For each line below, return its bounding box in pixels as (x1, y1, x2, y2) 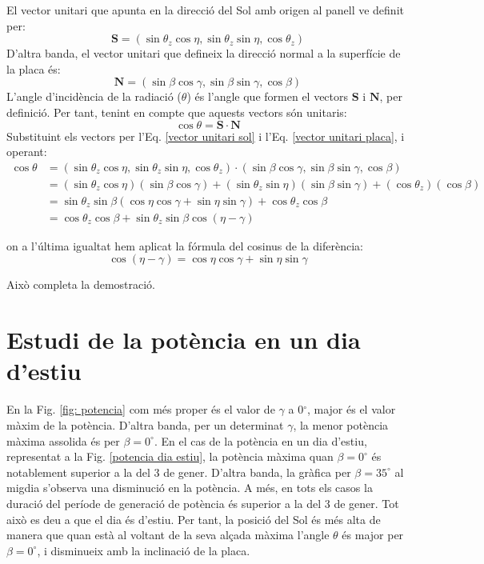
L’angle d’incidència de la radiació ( (6, 88, 182, 105)
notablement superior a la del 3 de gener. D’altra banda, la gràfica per (6, 463, 351, 480)
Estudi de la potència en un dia (6, 323, 361, 356)
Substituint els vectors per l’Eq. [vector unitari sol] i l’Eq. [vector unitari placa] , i (6, 127, 405, 144)
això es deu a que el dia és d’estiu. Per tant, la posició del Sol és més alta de (6, 510, 381, 527)
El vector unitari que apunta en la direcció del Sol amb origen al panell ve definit (6, 2, 404, 18)
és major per (342, 526, 404, 543)
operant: (6, 143, 47, 160)
